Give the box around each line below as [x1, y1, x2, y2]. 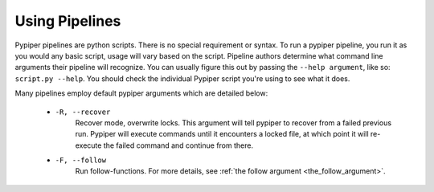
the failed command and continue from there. [103, 141, 253, 150]
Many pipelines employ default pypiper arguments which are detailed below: [14, 88, 268, 98]
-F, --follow [55, 156, 107, 165]
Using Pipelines [14, 12, 121, 30]
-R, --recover [55, 107, 111, 116]
